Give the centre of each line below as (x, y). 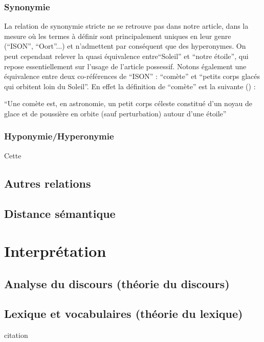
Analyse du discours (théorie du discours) (117, 283)
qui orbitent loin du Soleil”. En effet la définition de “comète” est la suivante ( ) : (130, 86)
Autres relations (48, 183)
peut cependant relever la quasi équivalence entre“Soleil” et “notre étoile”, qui (126, 56)
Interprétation (55, 251)
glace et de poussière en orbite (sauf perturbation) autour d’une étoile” (115, 113)
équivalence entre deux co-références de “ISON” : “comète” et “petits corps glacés (132, 76)
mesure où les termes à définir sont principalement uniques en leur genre (118, 36)
